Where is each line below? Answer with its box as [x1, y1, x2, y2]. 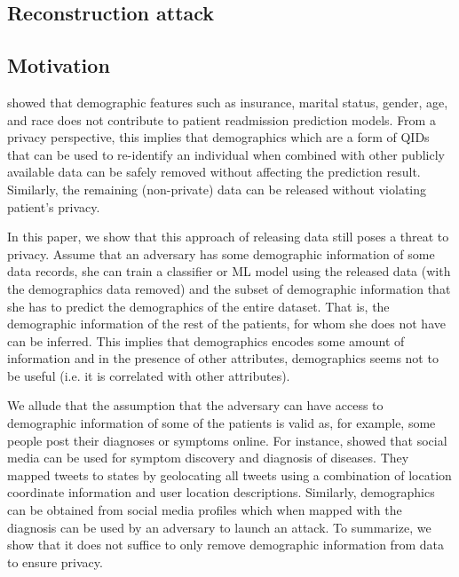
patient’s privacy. [7, 197, 100, 216]
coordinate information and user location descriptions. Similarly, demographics [7, 483, 435, 502]
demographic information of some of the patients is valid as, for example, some [7, 414, 436, 432]
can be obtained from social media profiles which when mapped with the [7, 501, 402, 519]
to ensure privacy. [7, 552, 103, 571]
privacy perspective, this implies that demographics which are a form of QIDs [7, 128, 430, 146]
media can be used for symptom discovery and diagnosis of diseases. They [7, 448, 409, 467]
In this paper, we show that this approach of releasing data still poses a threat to [7, 227, 449, 246]
